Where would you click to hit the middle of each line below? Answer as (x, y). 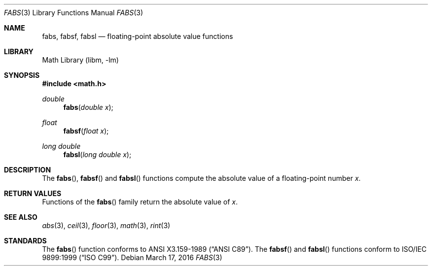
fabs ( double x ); (88, 107)
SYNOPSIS (22, 75)
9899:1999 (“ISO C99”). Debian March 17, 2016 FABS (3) (132, 257)
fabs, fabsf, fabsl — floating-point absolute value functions (138, 36)
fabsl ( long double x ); (97, 154)
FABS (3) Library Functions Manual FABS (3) (74, 13)
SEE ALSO (21, 217)
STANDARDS (25, 241)
